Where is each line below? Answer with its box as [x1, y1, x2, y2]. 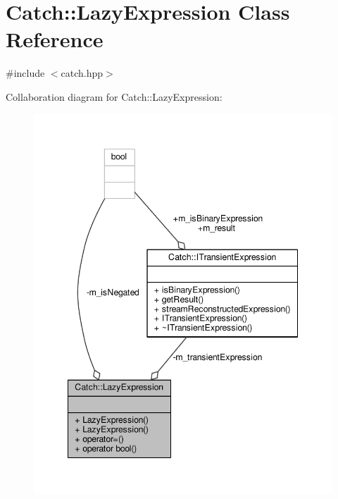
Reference [6, 25, 104, 54]
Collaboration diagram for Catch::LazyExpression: [6, 89, 223, 104]
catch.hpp [61, 66, 104, 80]
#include [6, 66, 45, 80]
